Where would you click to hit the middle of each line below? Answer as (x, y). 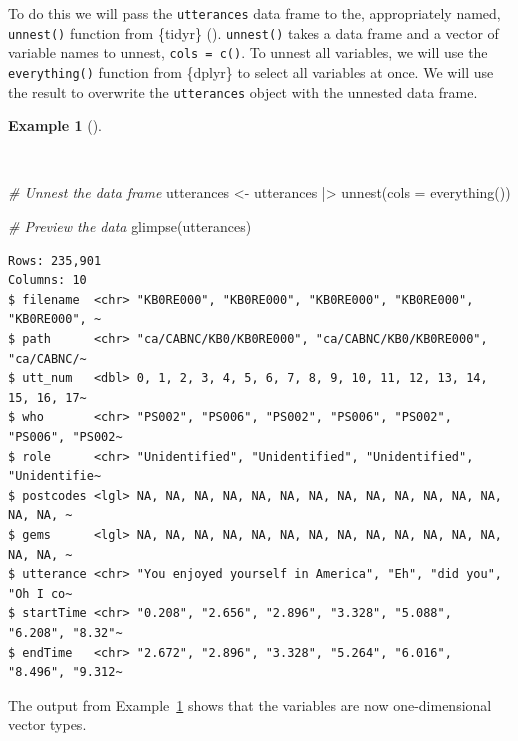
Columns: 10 (47, 280)
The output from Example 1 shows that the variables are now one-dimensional (250, 704)
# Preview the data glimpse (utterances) (130, 226)
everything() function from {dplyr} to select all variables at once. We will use (251, 71)
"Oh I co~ (40, 593)
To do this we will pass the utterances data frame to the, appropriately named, (254, 13)
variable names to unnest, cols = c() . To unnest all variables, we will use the (248, 52)
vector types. (47, 724)
